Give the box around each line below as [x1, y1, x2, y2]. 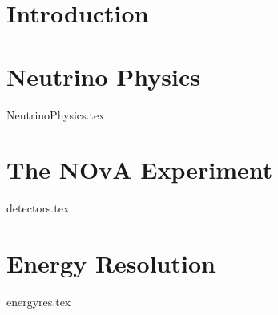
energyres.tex [6, 293, 71, 309]
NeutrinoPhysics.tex [6, 106, 105, 123]
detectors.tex [6, 200, 70, 216]
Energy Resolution [6, 247, 216, 279]
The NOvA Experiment [6, 153, 273, 186]
